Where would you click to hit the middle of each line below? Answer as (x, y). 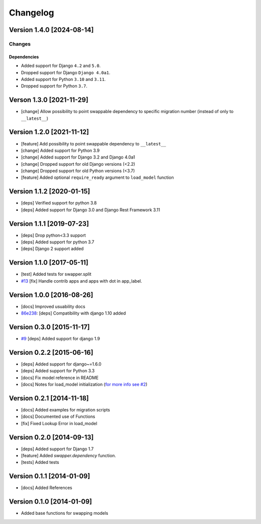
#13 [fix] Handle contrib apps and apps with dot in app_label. (81, 281)
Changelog (31, 13)
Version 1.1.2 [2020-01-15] (50, 191)
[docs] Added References (47, 488)
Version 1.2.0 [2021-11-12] (49, 132)
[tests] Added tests (40, 462)
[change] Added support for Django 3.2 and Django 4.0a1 (78, 157)
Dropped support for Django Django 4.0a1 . (66, 72)
